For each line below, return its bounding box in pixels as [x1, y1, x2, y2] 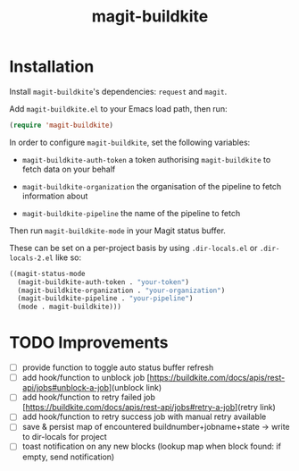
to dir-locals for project [21, 432, 107, 442]
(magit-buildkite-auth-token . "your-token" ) [17, 277, 190, 287]
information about [21, 190, 88, 201]
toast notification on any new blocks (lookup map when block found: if [21, 441, 281, 452]
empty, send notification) [21, 451, 115, 462]
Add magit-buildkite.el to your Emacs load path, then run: [9, 103, 228, 114]
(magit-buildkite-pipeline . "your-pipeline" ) [17, 294, 194, 303]
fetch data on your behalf [21, 164, 116, 174]
